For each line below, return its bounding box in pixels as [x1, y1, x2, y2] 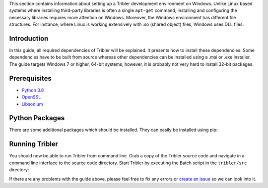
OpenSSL [21, 94, 41, 100]
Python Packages [9, 114, 65, 122]
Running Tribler [9, 140, 59, 148]
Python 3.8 [21, 87, 44, 93]
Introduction [9, 34, 49, 43]
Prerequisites [9, 74, 52, 83]
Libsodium [21, 101, 43, 107]
